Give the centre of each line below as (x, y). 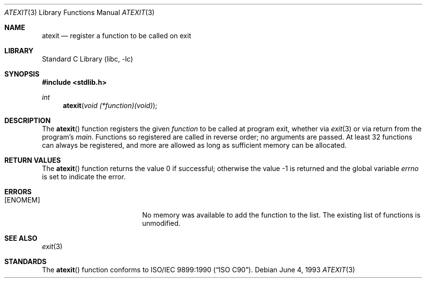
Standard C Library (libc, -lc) (87, 59)
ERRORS (18, 192)
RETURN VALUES (33, 160)
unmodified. (161, 223)
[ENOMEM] (22, 200)
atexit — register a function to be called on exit (117, 36)
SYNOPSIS (22, 74)
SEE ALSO (21, 238)
